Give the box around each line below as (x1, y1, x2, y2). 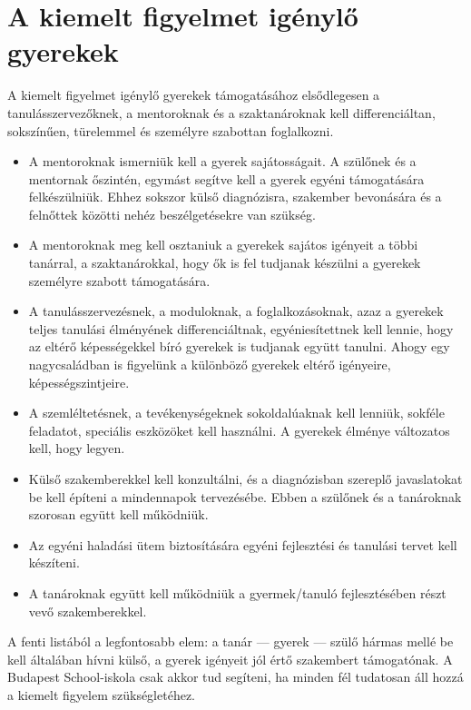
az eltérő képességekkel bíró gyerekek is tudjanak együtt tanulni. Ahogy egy (28, 337, 450, 356)
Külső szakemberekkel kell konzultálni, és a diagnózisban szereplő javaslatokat (28, 469, 463, 488)
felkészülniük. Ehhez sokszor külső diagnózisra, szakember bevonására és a (28, 187, 442, 206)
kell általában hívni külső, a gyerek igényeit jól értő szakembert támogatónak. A (7, 649, 453, 668)
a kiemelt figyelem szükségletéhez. (7, 685, 195, 704)
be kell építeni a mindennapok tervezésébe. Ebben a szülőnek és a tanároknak (28, 487, 462, 506)
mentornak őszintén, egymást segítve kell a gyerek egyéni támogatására (28, 169, 425, 188)
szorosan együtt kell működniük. (28, 505, 209, 524)
